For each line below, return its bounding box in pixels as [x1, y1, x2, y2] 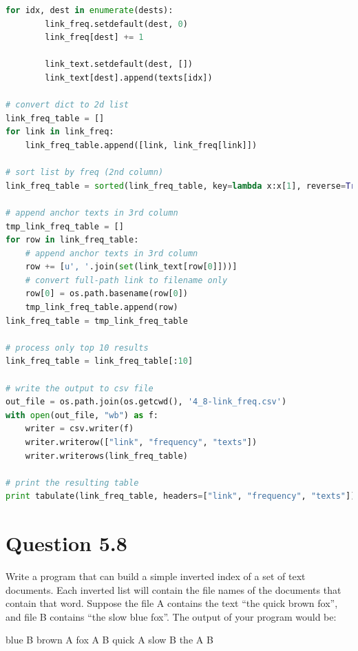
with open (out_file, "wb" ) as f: [6, 410, 158, 420]
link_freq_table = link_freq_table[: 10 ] [6, 356, 193, 366]
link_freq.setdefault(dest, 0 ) [45, 19, 188, 29]
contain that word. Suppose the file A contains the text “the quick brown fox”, [6, 596, 338, 610]
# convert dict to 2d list [6, 100, 129, 110]
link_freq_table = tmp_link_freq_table [6, 316, 188, 326]
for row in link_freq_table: [6, 235, 139, 245]
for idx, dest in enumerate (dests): [6, 6, 173, 15]
